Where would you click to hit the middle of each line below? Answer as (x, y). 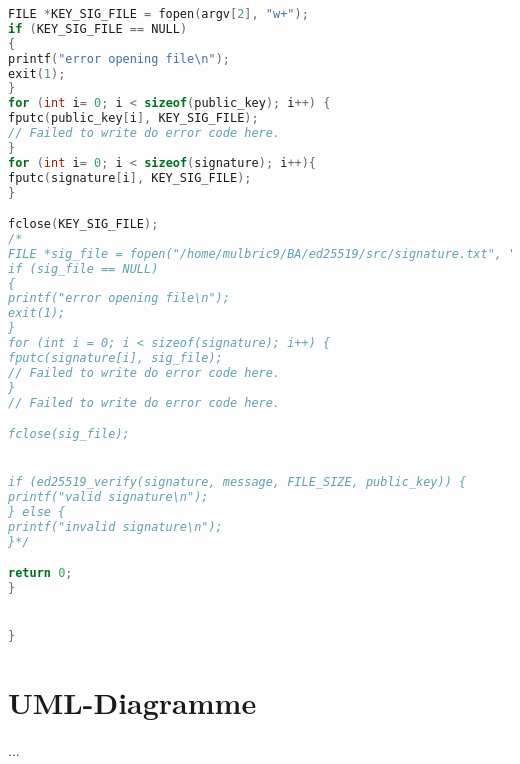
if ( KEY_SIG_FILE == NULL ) (98, 28)
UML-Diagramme (132, 702)
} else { (37, 512)
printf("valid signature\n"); (108, 497)
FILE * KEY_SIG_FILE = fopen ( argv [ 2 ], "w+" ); (158, 14)
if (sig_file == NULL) (83, 268)
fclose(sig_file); (69, 434)
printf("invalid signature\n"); (115, 526)
